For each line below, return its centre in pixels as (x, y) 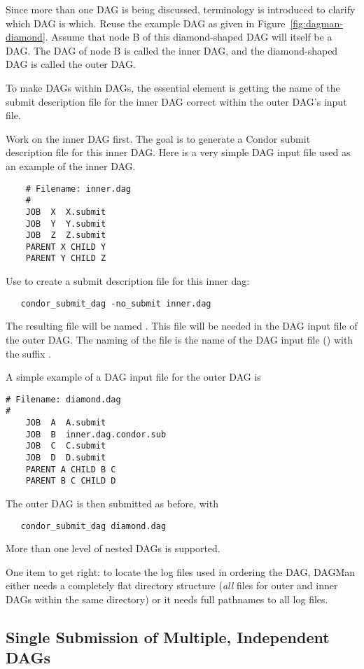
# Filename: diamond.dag (63, 399)
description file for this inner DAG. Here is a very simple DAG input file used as (178, 152)
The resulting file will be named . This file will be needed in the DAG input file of (182, 326)
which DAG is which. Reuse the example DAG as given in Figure (146, 23)
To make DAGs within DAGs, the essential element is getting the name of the (173, 87)
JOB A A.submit (66, 423)
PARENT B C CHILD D (71, 481)
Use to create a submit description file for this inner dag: (128, 281)
